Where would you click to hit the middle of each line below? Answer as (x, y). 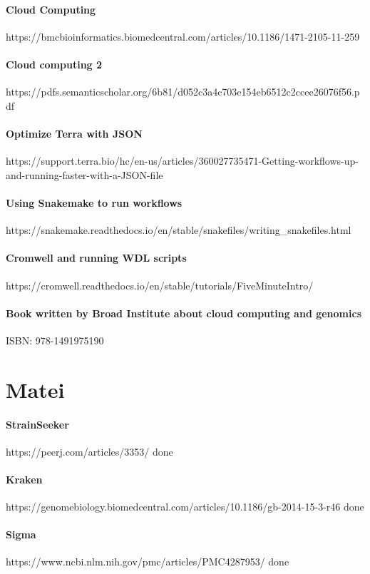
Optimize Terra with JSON (74, 133)
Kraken (24, 479)
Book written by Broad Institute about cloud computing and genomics (184, 313)
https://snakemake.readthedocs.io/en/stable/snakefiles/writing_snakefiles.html (179, 230)
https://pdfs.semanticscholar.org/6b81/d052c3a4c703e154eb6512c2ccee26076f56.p (183, 92)
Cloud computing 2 (54, 64)
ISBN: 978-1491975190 (55, 340)
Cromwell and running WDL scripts (96, 258)
